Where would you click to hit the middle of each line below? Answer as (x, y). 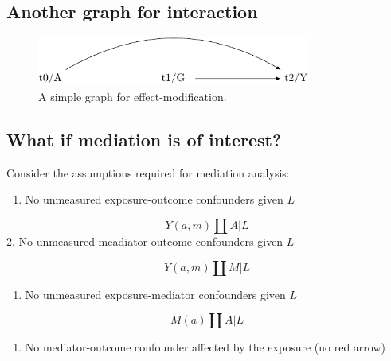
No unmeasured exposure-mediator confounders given (155, 294)
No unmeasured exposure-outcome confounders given (154, 199)
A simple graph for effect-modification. (133, 96)
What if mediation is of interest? (144, 139)
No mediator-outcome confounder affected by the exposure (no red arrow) (205, 347)
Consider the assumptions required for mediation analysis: (148, 172)
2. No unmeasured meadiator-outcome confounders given (145, 241)
